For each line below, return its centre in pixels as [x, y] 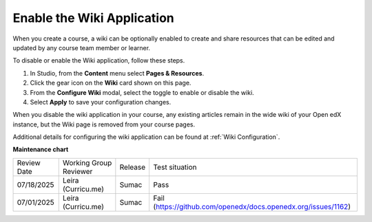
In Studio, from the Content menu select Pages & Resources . [117, 73]
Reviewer [77, 171]
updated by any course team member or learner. [82, 47]
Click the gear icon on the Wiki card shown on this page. [111, 83]
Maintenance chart [41, 149]
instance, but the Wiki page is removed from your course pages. [104, 124]
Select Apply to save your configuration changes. [101, 102]
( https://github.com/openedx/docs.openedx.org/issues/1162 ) [252, 206]
